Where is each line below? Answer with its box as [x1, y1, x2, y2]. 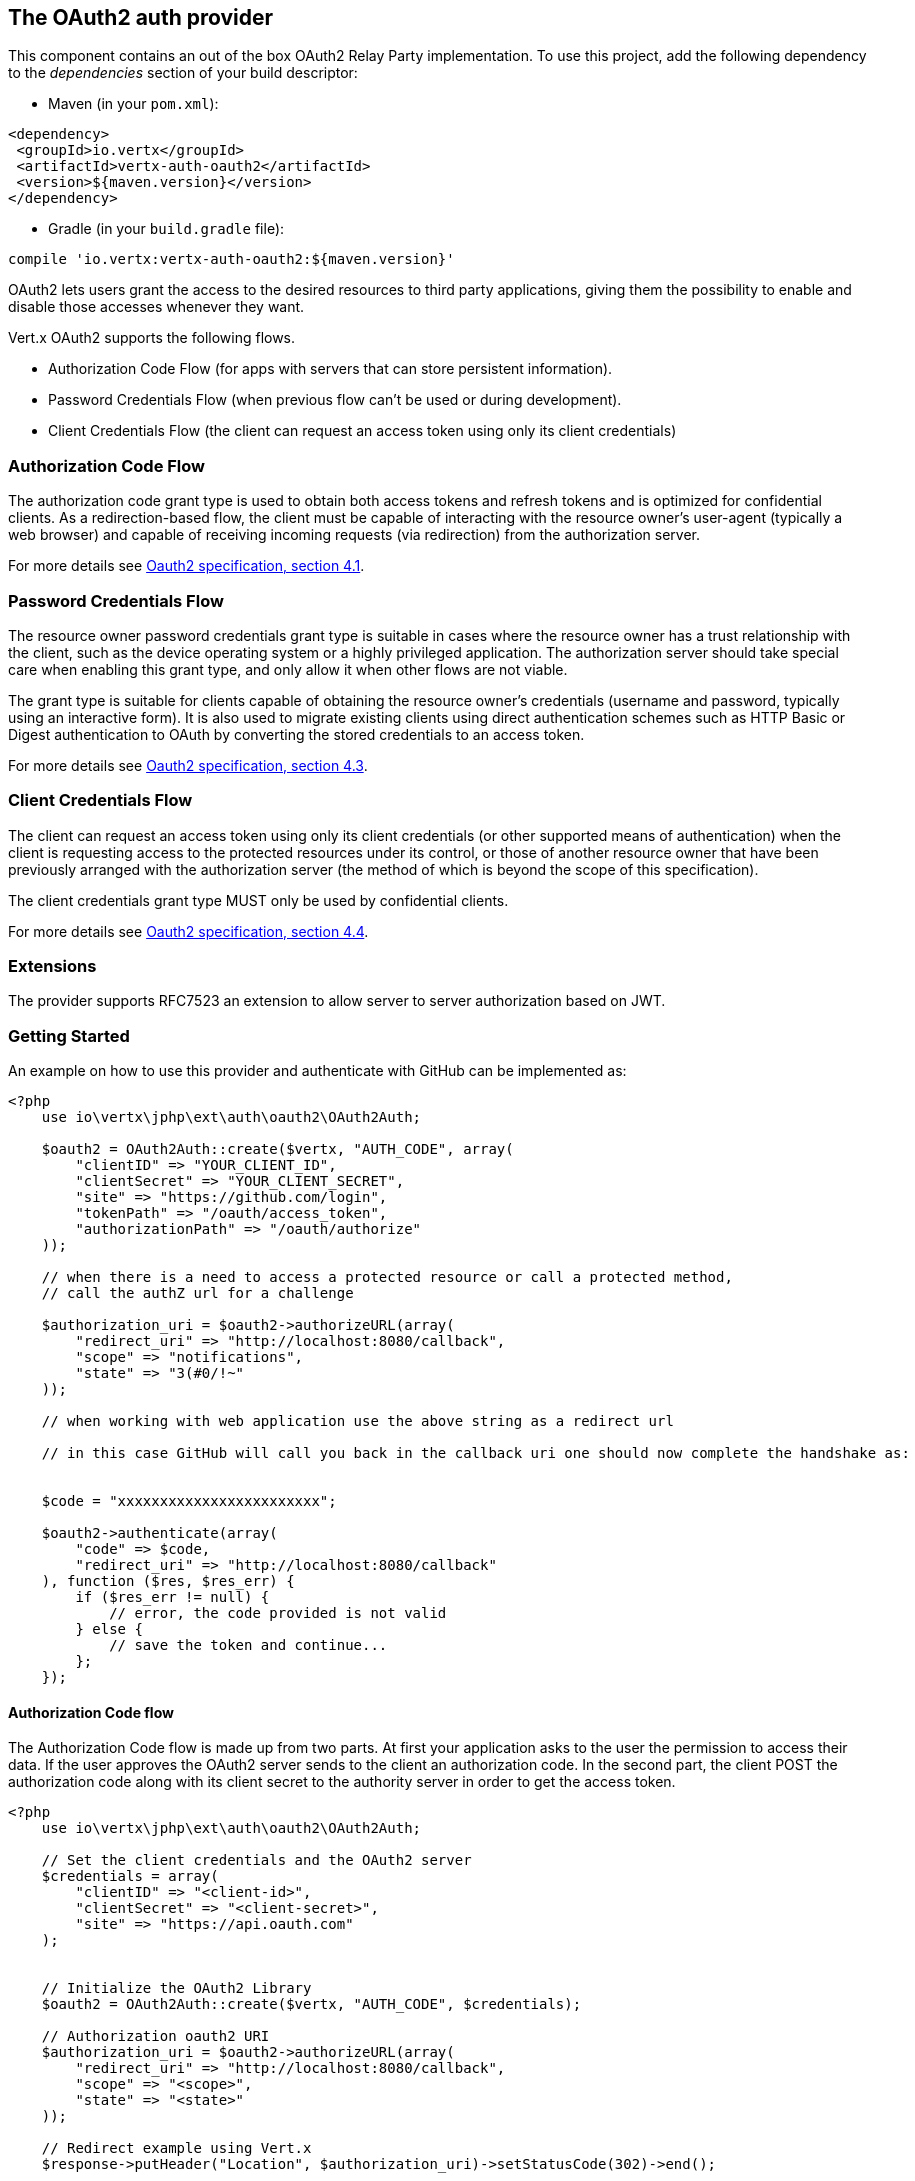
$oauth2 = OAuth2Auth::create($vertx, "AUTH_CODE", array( [41, 1141, 514, 1158]
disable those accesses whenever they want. [8, 298, 305, 316]
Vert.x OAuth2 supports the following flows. [8, 329, 296, 347]
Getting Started [8, 1025, 130, 1046]
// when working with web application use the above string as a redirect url [41, 1413, 674, 1430]
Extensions [8, 956, 97, 977]
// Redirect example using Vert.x [41, 2140, 312, 2157]
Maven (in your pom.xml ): [48, 95, 219, 113]
